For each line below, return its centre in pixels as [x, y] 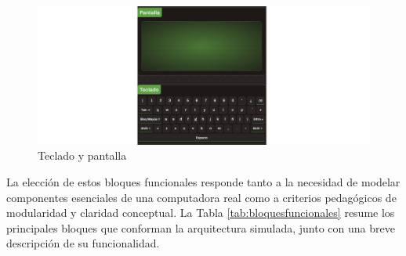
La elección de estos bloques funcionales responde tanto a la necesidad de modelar [203, 181]
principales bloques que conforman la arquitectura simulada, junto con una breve [201, 227]
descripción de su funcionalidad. [83, 243]
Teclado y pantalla [82, 155]
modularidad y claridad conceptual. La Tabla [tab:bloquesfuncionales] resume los [201, 213]
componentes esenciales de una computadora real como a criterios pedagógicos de [201, 197]
